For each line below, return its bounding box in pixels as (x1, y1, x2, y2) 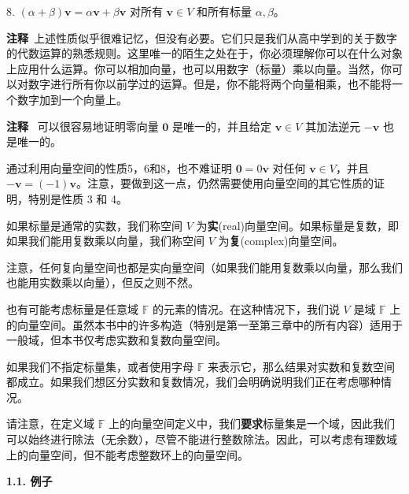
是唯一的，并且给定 (172, 117, 272, 134)
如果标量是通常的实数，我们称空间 (6, 217, 182, 233)
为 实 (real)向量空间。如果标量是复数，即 (196, 217, 400, 233)
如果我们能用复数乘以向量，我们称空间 (6, 232, 204, 249)
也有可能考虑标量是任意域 (6, 300, 138, 317)
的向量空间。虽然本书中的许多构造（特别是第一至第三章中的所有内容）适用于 (6, 316, 403, 332)
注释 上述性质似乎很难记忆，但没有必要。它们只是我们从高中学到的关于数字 (6, 29, 397, 46)
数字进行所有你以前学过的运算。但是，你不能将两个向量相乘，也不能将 (28, 76, 392, 92)
